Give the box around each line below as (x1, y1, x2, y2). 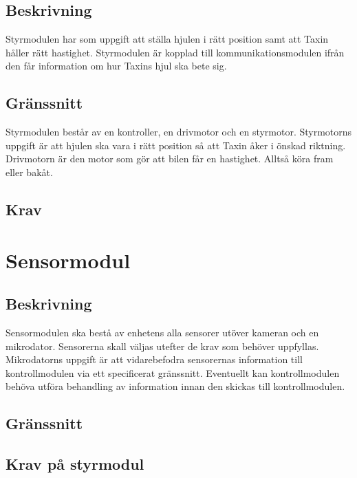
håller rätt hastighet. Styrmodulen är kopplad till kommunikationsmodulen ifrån (6, 45, 345, 59)
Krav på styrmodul (6, 453, 144, 475)
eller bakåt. (6, 164, 53, 179)
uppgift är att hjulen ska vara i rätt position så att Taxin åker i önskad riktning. (6, 138, 346, 152)
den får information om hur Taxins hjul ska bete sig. (6, 58, 227, 73)
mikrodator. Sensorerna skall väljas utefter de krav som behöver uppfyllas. (6, 338, 319, 353)
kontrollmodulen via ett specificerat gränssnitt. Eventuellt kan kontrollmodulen (6, 365, 340, 380)
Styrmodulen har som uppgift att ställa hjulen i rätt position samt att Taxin (6, 32, 329, 46)
